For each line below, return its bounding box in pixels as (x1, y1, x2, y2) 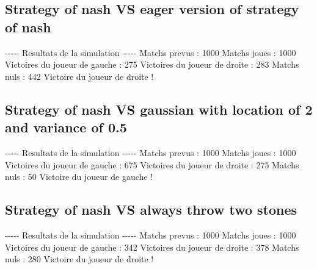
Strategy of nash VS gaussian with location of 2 (5, 99, 313, 118)
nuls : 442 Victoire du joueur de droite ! (5, 70, 154, 82)
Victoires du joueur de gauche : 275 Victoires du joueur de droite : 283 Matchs (5, 58, 299, 71)
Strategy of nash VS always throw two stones (5, 200, 297, 219)
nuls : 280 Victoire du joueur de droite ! (5, 253, 154, 265)
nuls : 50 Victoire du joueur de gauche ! (5, 170, 153, 183)
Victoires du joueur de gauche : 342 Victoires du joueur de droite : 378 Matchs (5, 240, 299, 253)
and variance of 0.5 (5, 118, 127, 137)
